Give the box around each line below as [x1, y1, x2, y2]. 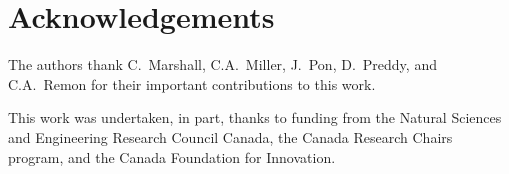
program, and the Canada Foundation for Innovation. [8, 146, 336, 167]
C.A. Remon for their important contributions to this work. [8, 73, 376, 94]
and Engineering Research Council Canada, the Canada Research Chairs [8, 126, 453, 147]
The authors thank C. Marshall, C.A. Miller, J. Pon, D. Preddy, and [8, 54, 437, 75]
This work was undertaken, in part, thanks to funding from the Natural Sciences [8, 107, 502, 128]
